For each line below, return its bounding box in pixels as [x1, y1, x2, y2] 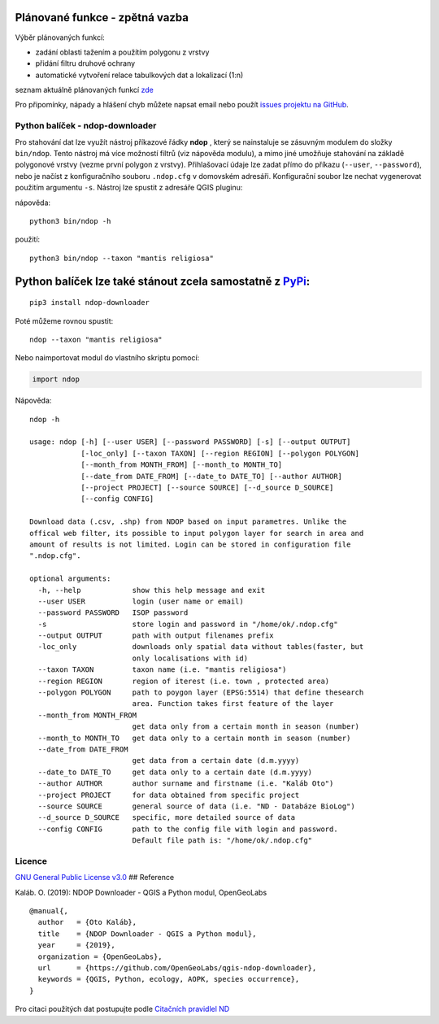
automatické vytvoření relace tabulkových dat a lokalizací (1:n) [35, 70, 244, 80]
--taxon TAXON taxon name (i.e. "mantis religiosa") [37, 665, 287, 674]
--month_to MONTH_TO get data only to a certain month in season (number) [37, 733, 351, 743]
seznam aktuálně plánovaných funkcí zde [15, 85, 154, 95]
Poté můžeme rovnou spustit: [15, 316, 114, 325]
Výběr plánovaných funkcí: [15, 33, 105, 42]
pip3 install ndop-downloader [29, 298, 150, 307]
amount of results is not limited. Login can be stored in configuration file [29, 539, 351, 549]
